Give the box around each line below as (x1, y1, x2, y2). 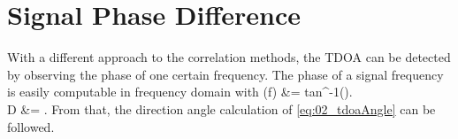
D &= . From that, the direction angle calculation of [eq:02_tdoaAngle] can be (7, 99, 436, 118)
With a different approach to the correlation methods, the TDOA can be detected (7, 48, 451, 66)
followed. (7, 117, 55, 135)
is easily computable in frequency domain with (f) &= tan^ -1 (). (7, 82, 353, 101)
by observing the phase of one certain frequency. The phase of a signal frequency (7, 65, 444, 83)
